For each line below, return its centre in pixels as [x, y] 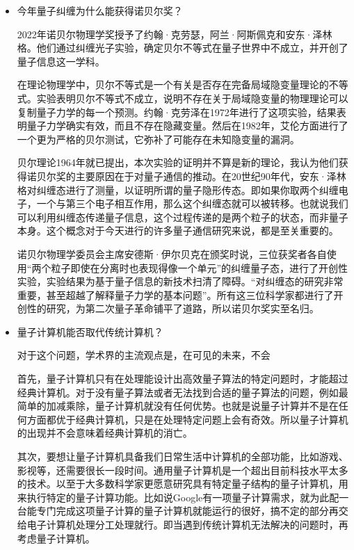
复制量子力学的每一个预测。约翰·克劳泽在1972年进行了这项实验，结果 [177, 112]
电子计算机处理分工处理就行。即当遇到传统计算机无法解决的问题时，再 [187, 524]
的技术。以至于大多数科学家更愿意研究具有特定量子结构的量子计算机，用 [183, 484]
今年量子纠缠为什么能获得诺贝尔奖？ [100, 10]
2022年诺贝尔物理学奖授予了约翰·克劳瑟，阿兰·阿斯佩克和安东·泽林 [175, 34]
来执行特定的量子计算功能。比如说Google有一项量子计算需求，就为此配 [178, 497]
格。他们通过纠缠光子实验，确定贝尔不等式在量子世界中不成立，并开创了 [183, 48]
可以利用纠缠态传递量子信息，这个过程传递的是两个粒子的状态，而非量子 [183, 217]
